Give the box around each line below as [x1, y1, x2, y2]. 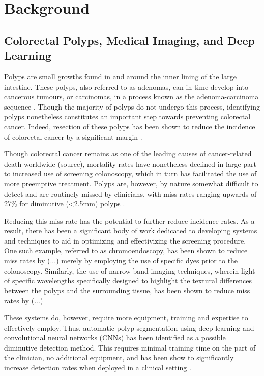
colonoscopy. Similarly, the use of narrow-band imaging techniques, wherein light [4, 265, 255, 276]
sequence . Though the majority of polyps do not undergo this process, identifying [4, 101, 260, 112]
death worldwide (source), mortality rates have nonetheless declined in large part [4, 158, 256, 169]
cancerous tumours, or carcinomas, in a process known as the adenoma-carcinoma [4, 91, 259, 102]
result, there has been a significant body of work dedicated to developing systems [4, 225, 257, 236]
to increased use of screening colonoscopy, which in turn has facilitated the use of [4, 168, 257, 179]
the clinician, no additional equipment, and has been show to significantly [4, 352, 234, 363]
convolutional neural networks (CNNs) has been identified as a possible [4, 332, 226, 343]
